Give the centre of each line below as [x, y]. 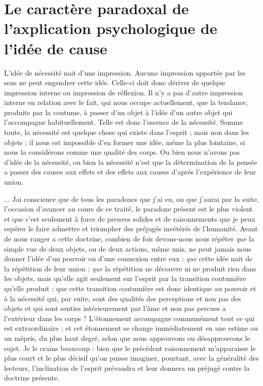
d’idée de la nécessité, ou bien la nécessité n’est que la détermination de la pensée [130, 162]
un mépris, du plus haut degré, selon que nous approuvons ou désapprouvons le [127, 338]
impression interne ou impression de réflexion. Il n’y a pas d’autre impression [124, 92]
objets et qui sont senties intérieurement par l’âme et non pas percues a [115, 308]
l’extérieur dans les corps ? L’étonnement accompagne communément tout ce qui [129, 318]
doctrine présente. [32, 378]
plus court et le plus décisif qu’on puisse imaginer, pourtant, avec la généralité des [131, 358]
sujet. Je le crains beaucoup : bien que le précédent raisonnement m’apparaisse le [130, 348]
